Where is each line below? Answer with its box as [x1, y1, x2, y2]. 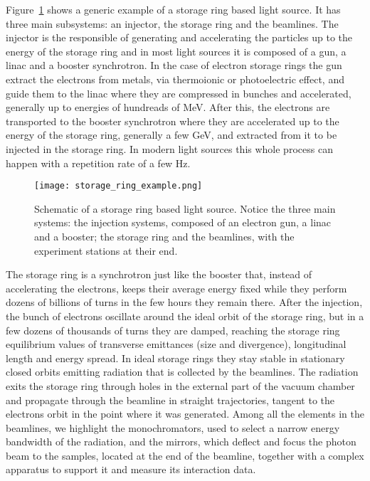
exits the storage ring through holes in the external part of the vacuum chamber [6, 378, 355, 393]
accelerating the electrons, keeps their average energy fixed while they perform [6, 280, 347, 295]
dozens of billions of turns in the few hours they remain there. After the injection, [6, 295, 363, 310]
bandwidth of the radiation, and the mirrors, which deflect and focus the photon [6, 434, 356, 449]
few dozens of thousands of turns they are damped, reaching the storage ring [6, 322, 340, 337]
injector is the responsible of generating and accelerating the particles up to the [6, 30, 353, 45]
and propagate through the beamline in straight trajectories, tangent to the [6, 392, 334, 407]
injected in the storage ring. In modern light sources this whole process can [6, 141, 333, 156]
